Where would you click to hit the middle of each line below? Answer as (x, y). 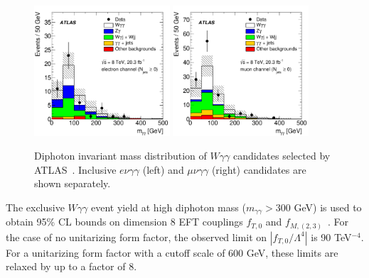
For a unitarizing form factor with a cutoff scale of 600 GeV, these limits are (172, 252)
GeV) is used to (328, 207)
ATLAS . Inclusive (75, 169)
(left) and (163, 169)
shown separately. (73, 183)
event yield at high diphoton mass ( (168, 207)
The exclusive (35, 207)
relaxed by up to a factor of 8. (71, 266)
